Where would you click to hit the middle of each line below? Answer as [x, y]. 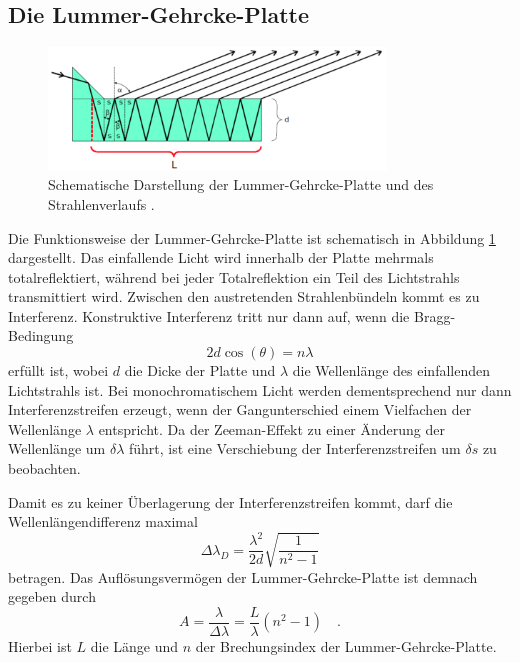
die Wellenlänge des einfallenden [391, 370]
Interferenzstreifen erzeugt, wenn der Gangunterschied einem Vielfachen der [240, 409]
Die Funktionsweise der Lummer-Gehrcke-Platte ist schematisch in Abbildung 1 [252, 237]
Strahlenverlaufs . [101, 203]
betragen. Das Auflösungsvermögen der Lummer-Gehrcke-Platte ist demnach [243, 576]
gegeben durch [52, 596]
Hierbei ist [40, 645]
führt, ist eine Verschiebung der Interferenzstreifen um [294, 448]
